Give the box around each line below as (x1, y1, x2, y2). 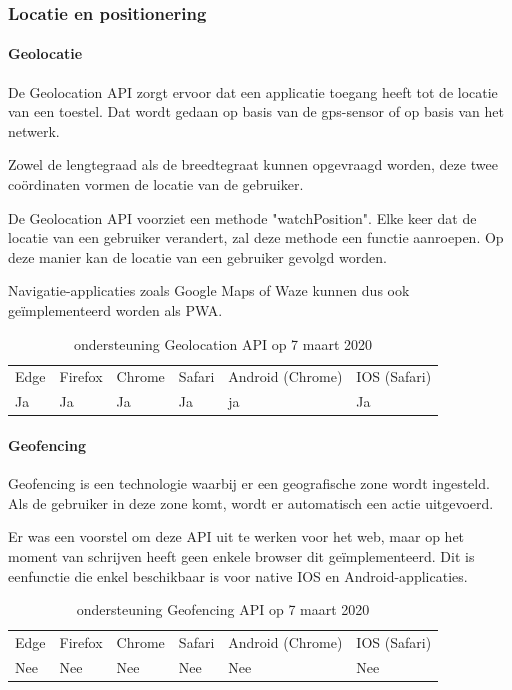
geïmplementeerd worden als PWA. (8, 299, 223, 320)
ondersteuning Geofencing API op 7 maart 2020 (76, 599, 370, 620)
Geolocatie (8, 43, 83, 64)
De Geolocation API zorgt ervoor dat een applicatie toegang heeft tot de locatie (8, 81, 498, 102)
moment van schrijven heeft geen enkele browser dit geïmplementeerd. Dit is (8, 545, 475, 566)
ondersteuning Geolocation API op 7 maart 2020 (74, 333, 373, 354)
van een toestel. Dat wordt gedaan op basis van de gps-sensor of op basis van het (8, 101, 504, 122)
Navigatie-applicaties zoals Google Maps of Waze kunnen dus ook (8, 280, 410, 301)
